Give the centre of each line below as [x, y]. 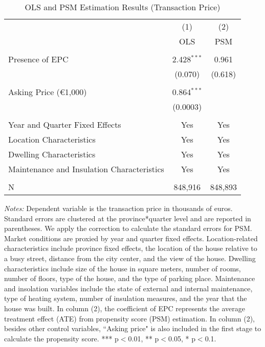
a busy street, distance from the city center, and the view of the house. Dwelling [130, 258]
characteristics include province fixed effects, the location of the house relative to [131, 248]
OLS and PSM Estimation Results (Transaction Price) [123, 7]
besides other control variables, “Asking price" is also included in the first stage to [133, 328]
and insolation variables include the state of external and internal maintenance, [128, 288]
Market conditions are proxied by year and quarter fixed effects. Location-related [131, 238]
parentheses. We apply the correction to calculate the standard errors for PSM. [128, 228]
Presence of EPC [38, 59]
